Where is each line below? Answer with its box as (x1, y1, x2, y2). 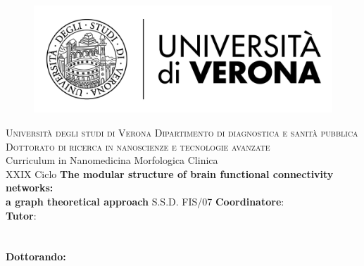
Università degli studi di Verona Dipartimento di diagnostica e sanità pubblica (6, 125, 358, 139)
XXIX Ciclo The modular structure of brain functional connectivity (6, 166, 334, 181)
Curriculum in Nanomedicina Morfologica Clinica (6, 153, 218, 167)
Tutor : (6, 208, 37, 222)
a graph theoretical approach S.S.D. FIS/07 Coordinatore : (6, 194, 284, 208)
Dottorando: (6, 249, 66, 264)
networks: (6, 180, 54, 195)
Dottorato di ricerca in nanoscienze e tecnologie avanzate (6, 139, 270, 153)
